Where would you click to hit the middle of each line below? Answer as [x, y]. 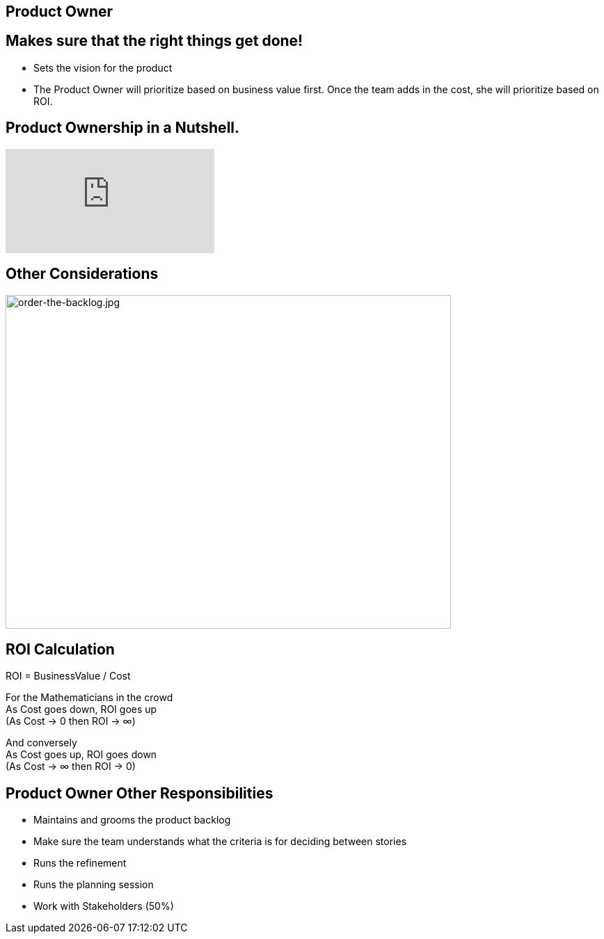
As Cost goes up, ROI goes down [81, 755]
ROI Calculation [60, 649]
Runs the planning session [94, 885]
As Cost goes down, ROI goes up [81, 709]
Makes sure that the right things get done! [154, 41]
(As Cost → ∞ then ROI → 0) [71, 767]
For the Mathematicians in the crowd [89, 698]
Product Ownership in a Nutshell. [123, 128]
